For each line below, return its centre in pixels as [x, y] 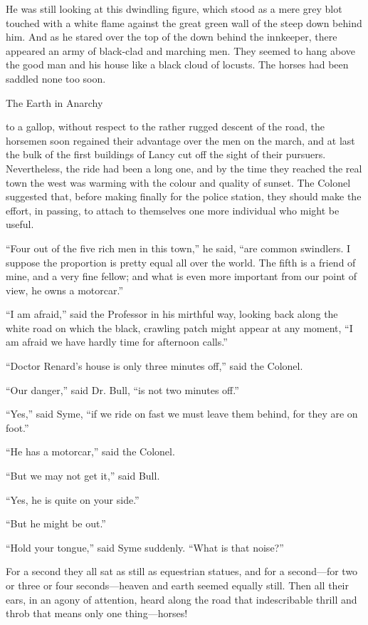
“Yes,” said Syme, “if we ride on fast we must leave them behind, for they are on [182, 414]
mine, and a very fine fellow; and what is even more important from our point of [182, 276]
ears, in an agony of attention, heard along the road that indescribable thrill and [182, 599]
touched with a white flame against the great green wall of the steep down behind [184, 22]
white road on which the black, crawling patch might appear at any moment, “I [179, 327]
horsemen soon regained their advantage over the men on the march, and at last [180, 140]
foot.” [17, 427]
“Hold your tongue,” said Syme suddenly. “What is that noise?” [145, 547]
